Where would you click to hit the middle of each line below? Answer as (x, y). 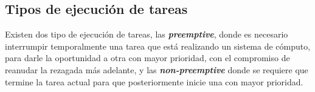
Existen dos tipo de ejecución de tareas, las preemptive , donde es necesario (147, 34)
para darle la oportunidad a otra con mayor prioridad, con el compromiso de (147, 58)
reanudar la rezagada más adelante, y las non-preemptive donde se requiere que (157, 69)
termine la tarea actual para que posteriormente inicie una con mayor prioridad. (154, 81)
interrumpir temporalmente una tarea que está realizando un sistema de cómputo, (158, 46)
